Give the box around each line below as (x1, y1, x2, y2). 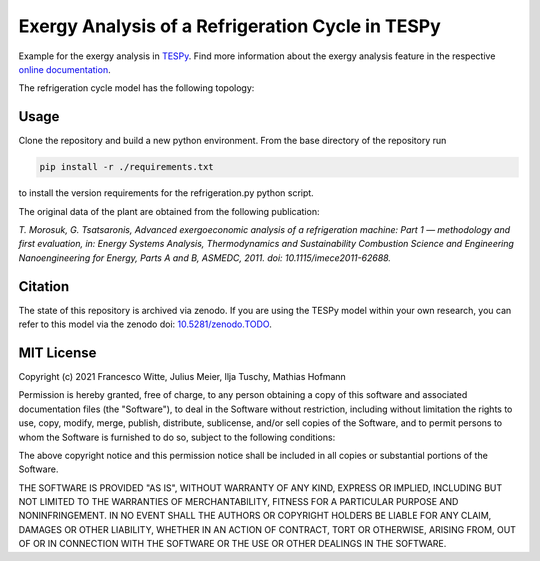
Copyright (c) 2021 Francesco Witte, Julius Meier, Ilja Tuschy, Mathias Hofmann (18, 370, 347, 382)
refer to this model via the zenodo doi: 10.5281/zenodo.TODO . (18, 318, 272, 330)
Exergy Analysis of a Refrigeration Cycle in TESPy (18, 15, 441, 37)
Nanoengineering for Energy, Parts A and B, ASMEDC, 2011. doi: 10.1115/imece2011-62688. (18, 251, 392, 264)
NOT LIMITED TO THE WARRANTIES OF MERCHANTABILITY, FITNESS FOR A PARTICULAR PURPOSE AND (18, 496, 459, 508)
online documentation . (18, 63, 111, 75)
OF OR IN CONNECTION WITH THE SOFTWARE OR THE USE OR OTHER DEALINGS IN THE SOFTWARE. (18, 538, 447, 550)
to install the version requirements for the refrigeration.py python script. (18, 187, 314, 199)
